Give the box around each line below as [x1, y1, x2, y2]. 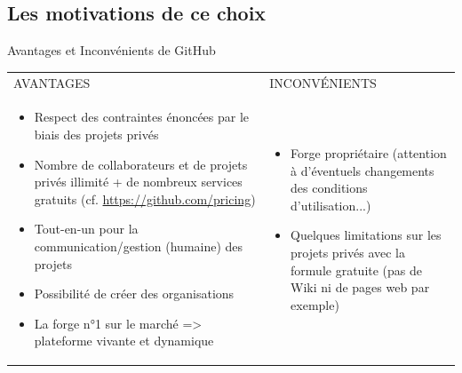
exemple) [291, 295, 339, 313]
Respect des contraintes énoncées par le [34, 107, 250, 126]
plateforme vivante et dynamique [34, 331, 214, 350]
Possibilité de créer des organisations [34, 284, 235, 303]
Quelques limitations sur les [291, 226, 442, 244]
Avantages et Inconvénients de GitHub [7, 41, 216, 60]
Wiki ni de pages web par [291, 278, 430, 297]
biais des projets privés [34, 124, 159, 143]
